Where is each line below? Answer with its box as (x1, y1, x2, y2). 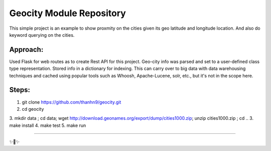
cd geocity (22, 106, 44, 112)
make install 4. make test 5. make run (9, 122, 86, 128)
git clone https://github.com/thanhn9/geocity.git (22, 99, 121, 105)
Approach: (9, 45, 44, 54)
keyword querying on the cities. (9, 32, 75, 38)
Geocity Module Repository (9, 8, 126, 19)
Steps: (9, 86, 30, 94)
